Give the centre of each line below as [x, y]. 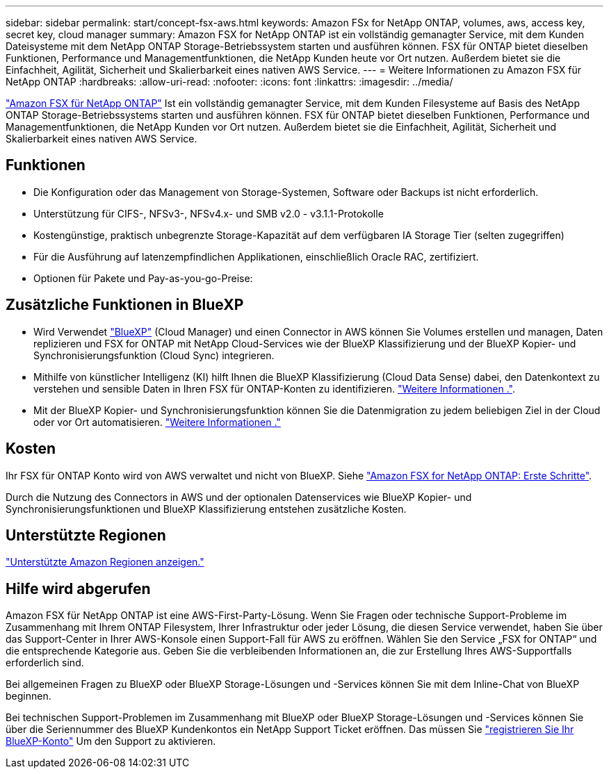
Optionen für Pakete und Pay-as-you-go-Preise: [143, 278]
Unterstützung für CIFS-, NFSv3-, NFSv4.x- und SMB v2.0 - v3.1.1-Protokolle [209, 213]
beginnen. [29, 696]
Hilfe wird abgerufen [78, 588]
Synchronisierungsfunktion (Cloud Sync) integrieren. [154, 355]
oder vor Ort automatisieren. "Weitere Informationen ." [157, 422]
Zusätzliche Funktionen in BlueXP [125, 305]
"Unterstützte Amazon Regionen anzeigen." [105, 562]
